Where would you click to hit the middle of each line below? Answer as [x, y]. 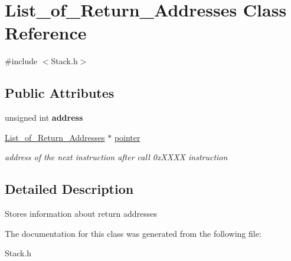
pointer [127, 137]
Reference [46, 33]
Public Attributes [60, 93]
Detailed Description [69, 189]
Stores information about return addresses [81, 214]
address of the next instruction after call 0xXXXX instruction [116, 157]
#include [21, 61]
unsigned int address [44, 118]
